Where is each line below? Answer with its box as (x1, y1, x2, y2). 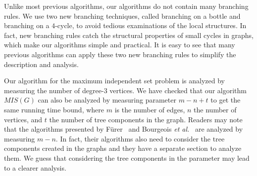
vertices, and (4, 114, 43, 124)
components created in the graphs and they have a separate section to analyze (4, 143, 242, 153)
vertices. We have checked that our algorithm (109, 85, 247, 95)
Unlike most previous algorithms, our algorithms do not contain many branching (4, 1, 249, 11)
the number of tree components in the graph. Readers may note (49, 114, 243, 124)
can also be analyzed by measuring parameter (38, 95, 176, 105)
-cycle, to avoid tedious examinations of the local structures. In (55, 20, 247, 31)
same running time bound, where (4, 104, 104, 114)
